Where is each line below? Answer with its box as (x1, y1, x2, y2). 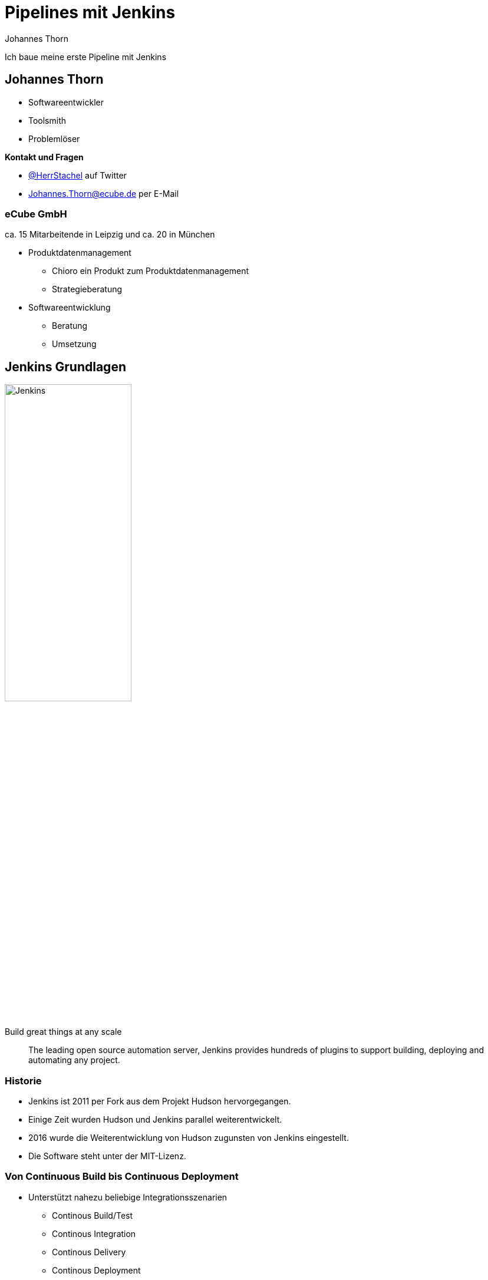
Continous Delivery (52, 1246, 126, 1257)
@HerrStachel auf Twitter (28, 170, 127, 180)
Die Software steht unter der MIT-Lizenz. (28, 1150, 186, 1161)
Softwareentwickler (28, 97, 104, 107)
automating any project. (28, 1055, 120, 1065)
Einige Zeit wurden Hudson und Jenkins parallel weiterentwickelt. (28, 1114, 282, 1124)
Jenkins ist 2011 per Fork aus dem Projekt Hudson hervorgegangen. (28, 1096, 291, 1106)
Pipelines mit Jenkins (5, 2, 176, 22)
